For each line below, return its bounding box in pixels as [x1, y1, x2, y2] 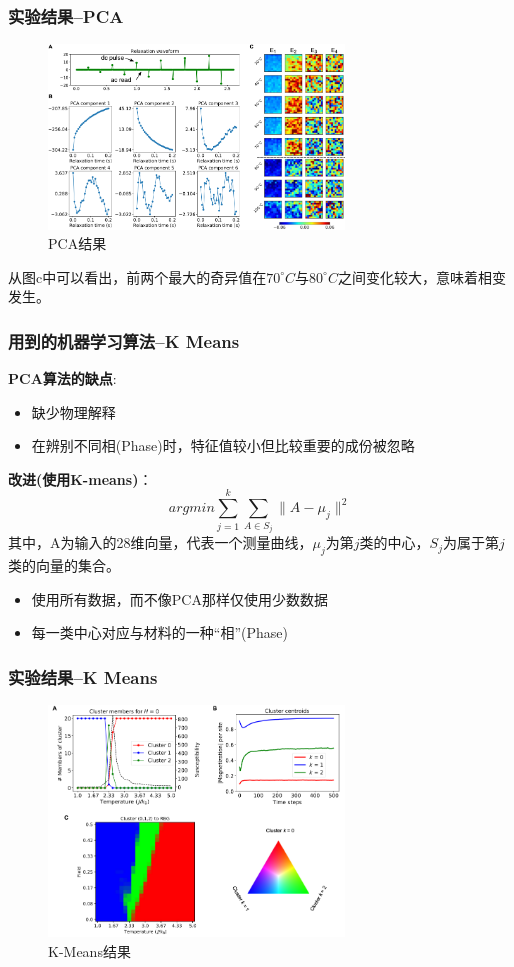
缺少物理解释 [31, 401, 116, 422]
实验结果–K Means [8, 664, 158, 689]
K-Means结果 [48, 941, 131, 961]
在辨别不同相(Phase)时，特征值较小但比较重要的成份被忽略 [31, 435, 415, 456]
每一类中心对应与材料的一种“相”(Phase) [31, 622, 288, 643]
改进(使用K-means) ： [8, 468, 153, 489]
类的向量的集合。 [8, 555, 120, 576]
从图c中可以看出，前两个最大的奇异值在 [8, 266, 267, 287]
